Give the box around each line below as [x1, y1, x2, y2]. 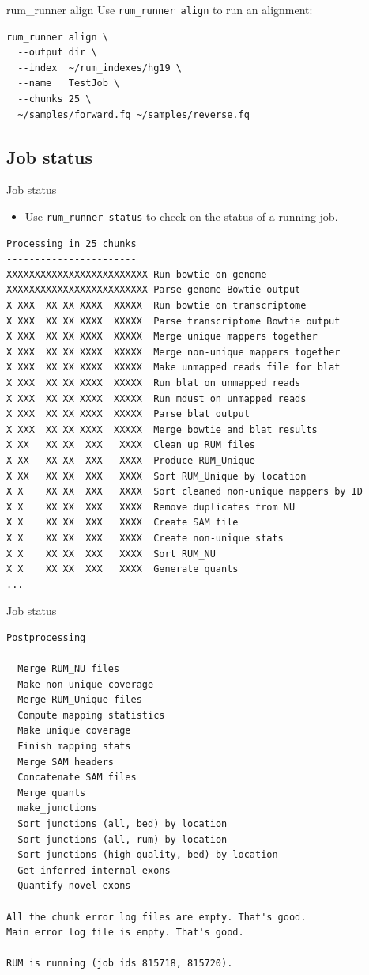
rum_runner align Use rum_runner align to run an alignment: [6, 2, 313, 17]
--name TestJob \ [17, 78, 120, 89]
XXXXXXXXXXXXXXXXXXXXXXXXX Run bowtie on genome [6, 268, 267, 280]
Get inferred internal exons [17, 864, 171, 876]
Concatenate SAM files [17, 772, 137, 783]
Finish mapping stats [17, 741, 131, 753]
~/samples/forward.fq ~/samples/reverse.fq [17, 108, 250, 120]
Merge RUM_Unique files [17, 694, 142, 706]
